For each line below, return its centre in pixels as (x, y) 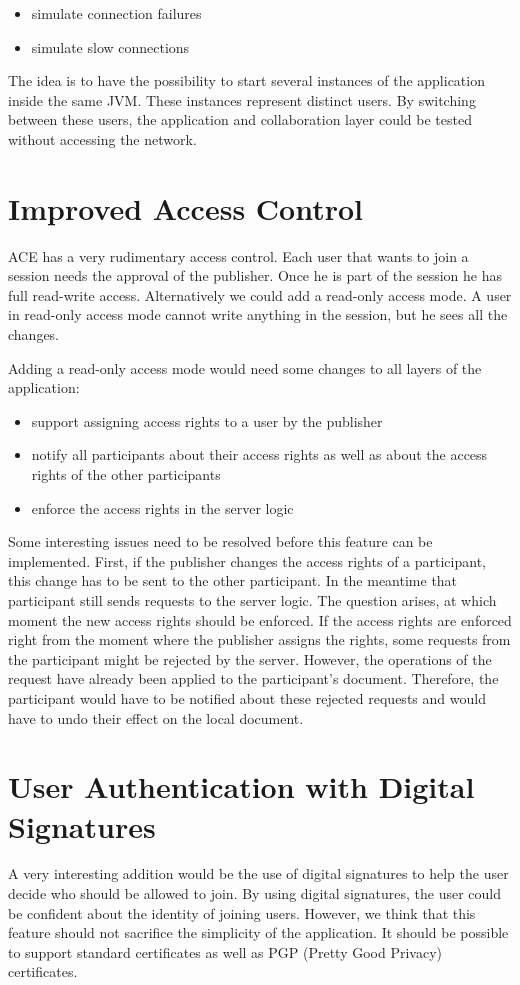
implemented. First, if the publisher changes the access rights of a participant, (247, 560)
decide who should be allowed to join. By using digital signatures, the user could (255, 893)
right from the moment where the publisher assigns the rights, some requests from (259, 639)
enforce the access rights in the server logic (162, 507)
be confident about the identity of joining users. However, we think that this (242, 912)
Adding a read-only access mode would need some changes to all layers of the (245, 367)
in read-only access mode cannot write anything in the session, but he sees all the (258, 314)
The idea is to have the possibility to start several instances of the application (246, 80)
